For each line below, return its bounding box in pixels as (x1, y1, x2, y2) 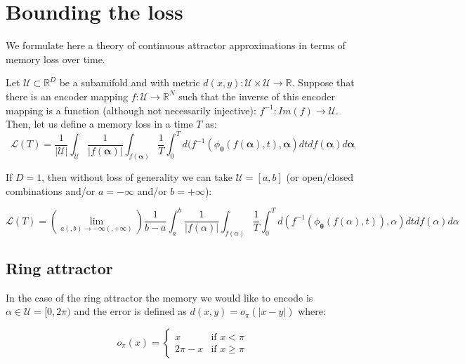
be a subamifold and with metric (59, 75, 200, 90)
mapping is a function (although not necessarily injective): (6, 102, 256, 117)
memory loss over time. (6, 51, 105, 66)
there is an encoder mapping (6, 88, 128, 103)
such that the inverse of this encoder (178, 88, 335, 103)
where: (298, 304, 326, 318)
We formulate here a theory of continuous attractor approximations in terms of (6, 38, 346, 53)
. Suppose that (292, 75, 355, 90)
